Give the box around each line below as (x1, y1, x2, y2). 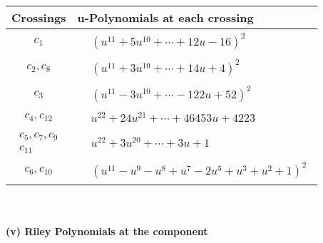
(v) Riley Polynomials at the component (6, 224, 208, 239)
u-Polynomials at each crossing (77, 9, 254, 26)
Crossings (11, 9, 66, 26)
